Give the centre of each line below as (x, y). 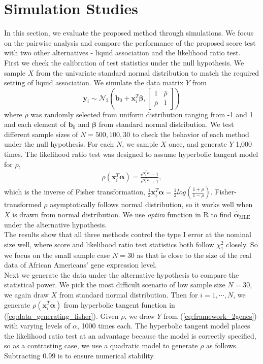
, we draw (140, 316)
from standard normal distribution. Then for (128, 294)
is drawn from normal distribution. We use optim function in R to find (122, 214)
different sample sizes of (41, 134)
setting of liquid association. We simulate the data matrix (94, 82)
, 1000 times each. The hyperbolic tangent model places (164, 326)
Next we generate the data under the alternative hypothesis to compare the (122, 274)
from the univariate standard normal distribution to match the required (147, 72)
